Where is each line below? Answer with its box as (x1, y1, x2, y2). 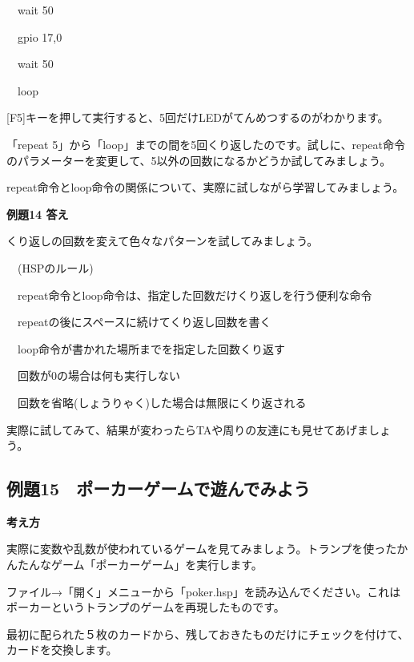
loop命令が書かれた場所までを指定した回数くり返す (17, 340, 286, 357)
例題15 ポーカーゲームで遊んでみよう (6, 476, 311, 501)
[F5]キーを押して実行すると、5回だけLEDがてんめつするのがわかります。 (6, 109, 389, 126)
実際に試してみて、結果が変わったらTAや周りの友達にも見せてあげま (6, 421, 368, 438)
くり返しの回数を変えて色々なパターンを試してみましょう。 (6, 232, 319, 249)
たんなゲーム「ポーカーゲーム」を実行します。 (17, 556, 263, 573)
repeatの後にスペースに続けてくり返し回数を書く (17, 313, 271, 330)
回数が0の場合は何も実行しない (17, 367, 180, 384)
